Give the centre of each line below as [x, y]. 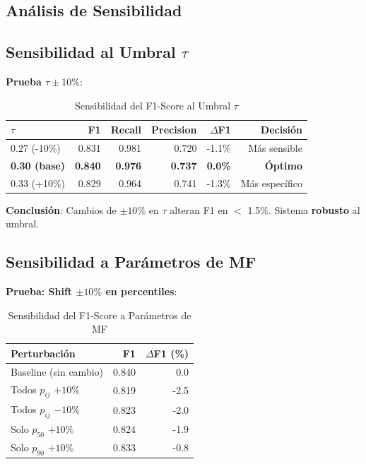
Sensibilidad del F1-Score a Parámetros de [100, 315]
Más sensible [275, 148]
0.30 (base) [38, 165]
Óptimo [283, 165]
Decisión [281, 130]
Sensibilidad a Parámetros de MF [131, 262]
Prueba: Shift [39, 291]
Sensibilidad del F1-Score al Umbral [153, 105]
